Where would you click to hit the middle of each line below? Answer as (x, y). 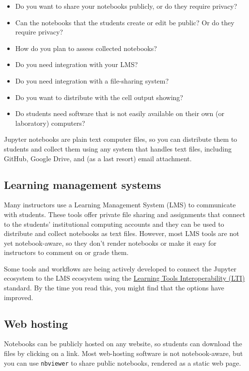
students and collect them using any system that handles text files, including (118, 148)
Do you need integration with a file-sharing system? (92, 80)
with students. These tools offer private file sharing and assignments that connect (125, 214)
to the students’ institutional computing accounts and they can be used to (114, 224)
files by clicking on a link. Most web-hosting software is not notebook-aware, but (124, 353)
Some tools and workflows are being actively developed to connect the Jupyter (120, 268)
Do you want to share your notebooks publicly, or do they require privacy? (126, 6)
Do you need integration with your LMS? (77, 64)
